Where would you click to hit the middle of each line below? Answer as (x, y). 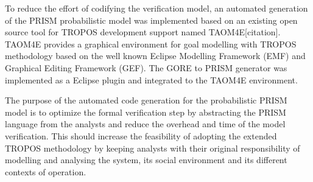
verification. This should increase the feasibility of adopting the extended (141, 135)
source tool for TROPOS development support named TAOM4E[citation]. (143, 32)
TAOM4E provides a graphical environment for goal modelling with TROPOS (151, 44)
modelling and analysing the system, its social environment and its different (146, 160)
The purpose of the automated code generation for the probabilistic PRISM (146, 100)
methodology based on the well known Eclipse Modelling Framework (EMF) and (155, 56)
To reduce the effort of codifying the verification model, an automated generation (156, 8)
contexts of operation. (46, 171)
